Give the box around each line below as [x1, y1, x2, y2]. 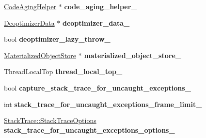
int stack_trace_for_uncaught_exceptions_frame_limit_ [4, 99, 202, 109]
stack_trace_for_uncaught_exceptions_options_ [4, 124, 175, 135]
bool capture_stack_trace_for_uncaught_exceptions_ [4, 82, 191, 92]
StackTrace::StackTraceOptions [4, 115, 96, 125]
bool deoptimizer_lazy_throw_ [4, 34, 111, 44]
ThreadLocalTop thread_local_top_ [4, 66, 123, 77]
